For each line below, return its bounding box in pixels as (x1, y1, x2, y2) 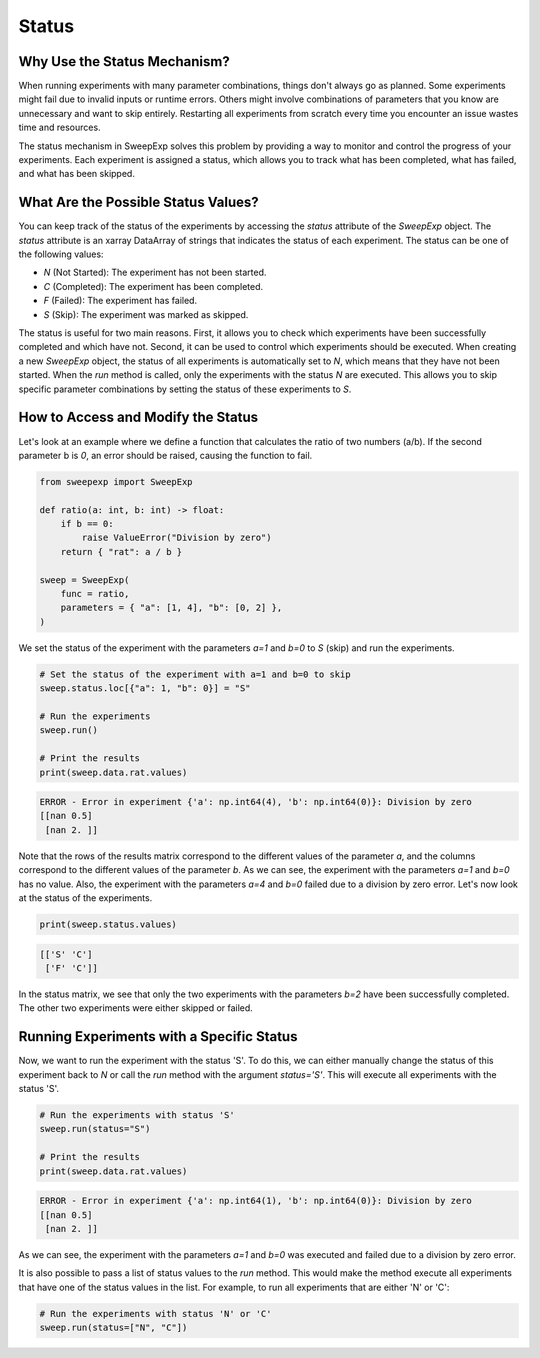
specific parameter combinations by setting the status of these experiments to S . (18, 383, 352, 395)
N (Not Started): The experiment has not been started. (43, 266, 267, 279)
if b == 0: (60, 518, 114, 530)
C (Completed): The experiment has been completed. (43, 280, 264, 292)
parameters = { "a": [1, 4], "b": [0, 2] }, (60, 602, 283, 614)
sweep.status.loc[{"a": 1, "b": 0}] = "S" (39, 683, 251, 694)
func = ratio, (60, 588, 130, 600)
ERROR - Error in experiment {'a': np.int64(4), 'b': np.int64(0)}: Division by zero (39, 796, 472, 808)
